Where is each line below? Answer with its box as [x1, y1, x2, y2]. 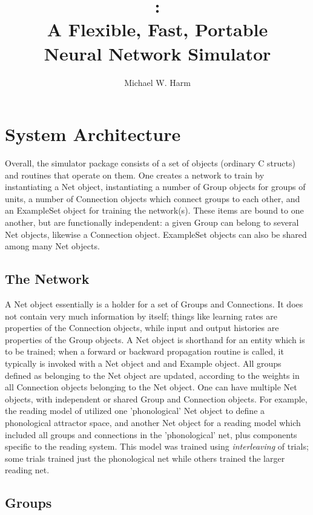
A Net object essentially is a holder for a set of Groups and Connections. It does [5, 297, 303, 310]
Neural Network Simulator [44, 41, 271, 65]
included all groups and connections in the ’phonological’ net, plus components [5, 428, 297, 441]
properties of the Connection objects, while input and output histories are [5, 321, 279, 334]
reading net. [5, 464, 50, 476]
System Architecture [5, 122, 181, 146]
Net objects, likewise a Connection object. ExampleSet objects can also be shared [5, 228, 307, 240]
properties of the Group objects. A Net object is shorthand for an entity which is [5, 333, 305, 346]
